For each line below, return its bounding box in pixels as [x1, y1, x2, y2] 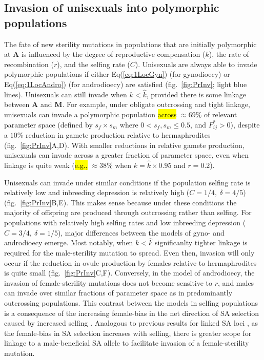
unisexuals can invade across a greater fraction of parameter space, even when [4, 150, 249, 160]
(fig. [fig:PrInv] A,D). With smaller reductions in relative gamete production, [4, 139, 245, 150]
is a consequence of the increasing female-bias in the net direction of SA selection [4, 307, 259, 318]
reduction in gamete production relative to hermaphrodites [26, 130, 211, 140]
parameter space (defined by [4, 119, 93, 130]
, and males [218, 277, 254, 288]
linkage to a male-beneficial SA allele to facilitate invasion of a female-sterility [4, 337, 249, 348]
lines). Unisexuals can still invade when [4, 89, 127, 99]
